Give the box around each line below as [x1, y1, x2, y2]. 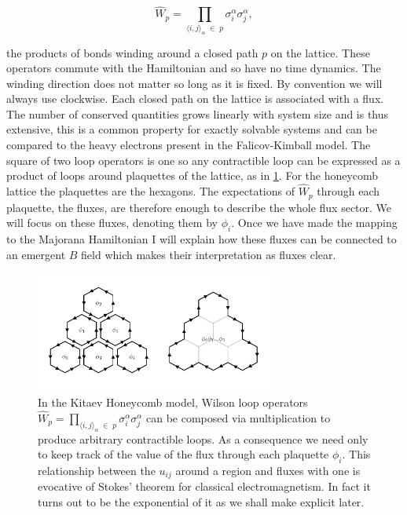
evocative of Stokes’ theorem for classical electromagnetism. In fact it [38, 478, 371, 495]
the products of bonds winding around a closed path [6, 44, 258, 60]
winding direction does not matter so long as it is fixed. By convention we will [6, 75, 383, 91]
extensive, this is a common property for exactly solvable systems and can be [6, 121, 377, 137]
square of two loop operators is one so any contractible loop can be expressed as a [6, 152, 401, 168]
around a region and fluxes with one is [175, 462, 361, 478]
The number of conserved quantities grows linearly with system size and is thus [6, 105, 389, 122]
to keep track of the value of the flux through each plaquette [38, 446, 329, 462]
